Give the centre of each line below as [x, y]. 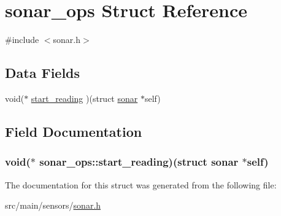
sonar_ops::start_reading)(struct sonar [139, 162]
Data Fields [43, 73]
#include [22, 40]
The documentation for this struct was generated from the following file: [141, 184]
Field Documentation [74, 131]
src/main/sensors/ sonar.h [53, 205]
